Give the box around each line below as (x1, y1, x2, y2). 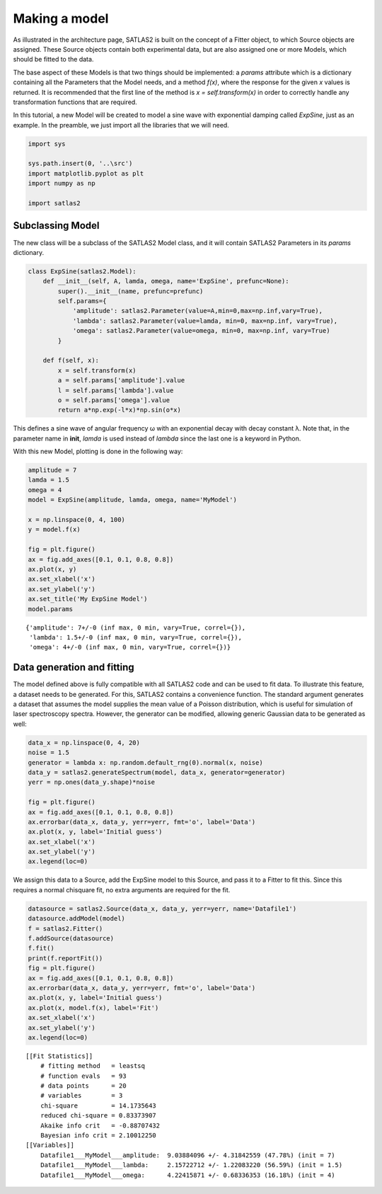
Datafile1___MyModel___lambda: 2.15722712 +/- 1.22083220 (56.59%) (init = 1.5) (40, 1161, 343, 1169)
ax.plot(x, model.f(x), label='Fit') (28, 1003, 159, 1012)
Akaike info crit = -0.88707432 (40, 1121, 161, 1130)
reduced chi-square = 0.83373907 (40, 1112, 157, 1120)
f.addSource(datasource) (28, 935, 115, 942)
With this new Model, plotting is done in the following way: (13, 447, 183, 456)
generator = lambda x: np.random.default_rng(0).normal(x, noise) (28, 758, 263, 766)
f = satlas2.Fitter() (28, 924, 103, 933)
